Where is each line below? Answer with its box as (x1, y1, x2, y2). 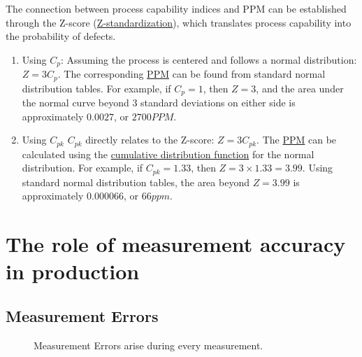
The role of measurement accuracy (6, 230, 346, 258)
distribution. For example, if (22, 160, 143, 175)
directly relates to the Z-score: (85, 132, 215, 147)
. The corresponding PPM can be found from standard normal (57, 66, 326, 81)
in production (6, 257, 140, 286)
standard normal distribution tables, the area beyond (22, 174, 249, 189)
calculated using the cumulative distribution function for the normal (22, 146, 314, 161)
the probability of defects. (6, 29, 116, 43)
